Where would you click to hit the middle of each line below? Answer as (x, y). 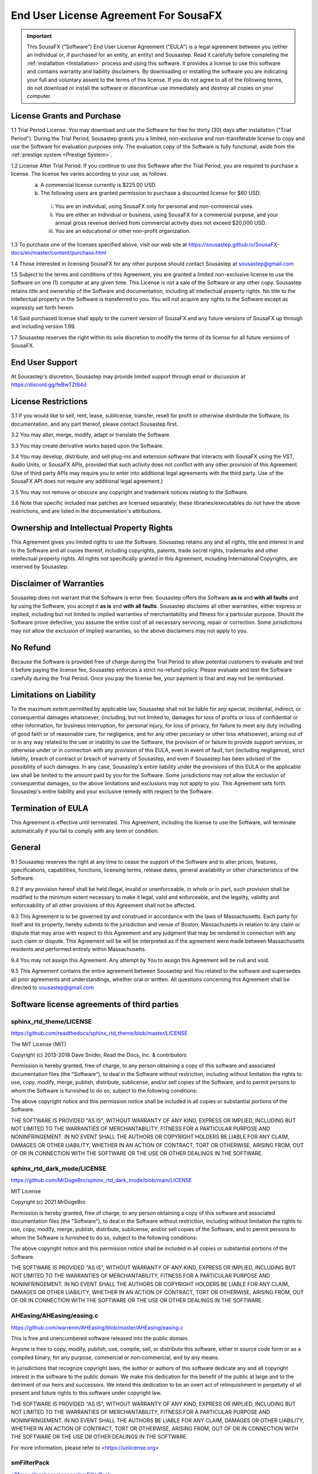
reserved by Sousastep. (40, 567)
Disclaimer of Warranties (57, 584)
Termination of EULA (49, 809)
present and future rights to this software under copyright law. (86, 1393)
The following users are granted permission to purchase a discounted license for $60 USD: (151, 193)
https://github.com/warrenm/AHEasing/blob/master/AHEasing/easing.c (97, 1327)
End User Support (44, 362)
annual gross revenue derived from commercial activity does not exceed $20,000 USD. (161, 223)
